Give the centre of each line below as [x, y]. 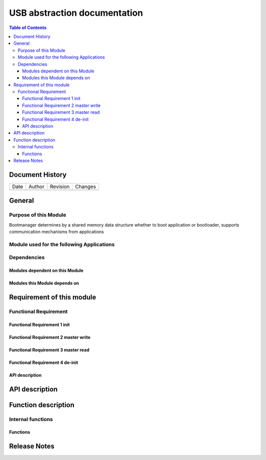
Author [36, 186]
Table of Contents [28, 28]
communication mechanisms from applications [57, 232]
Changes [85, 186]
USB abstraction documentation [76, 13]
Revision [60, 186]
